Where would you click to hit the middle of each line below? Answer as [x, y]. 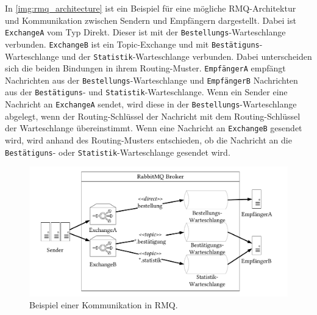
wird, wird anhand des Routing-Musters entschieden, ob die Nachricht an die [148, 140]
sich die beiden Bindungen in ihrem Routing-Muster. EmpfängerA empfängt [145, 68]
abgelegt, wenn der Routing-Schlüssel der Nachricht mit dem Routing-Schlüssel [153, 116]
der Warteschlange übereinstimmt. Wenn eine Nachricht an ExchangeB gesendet [154, 128]
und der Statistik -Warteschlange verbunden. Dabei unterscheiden [187, 56]
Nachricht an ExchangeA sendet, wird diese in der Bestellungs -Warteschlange [151, 104]
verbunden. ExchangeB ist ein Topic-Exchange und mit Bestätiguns [132, 44]
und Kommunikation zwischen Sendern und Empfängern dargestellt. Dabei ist [151, 20]
